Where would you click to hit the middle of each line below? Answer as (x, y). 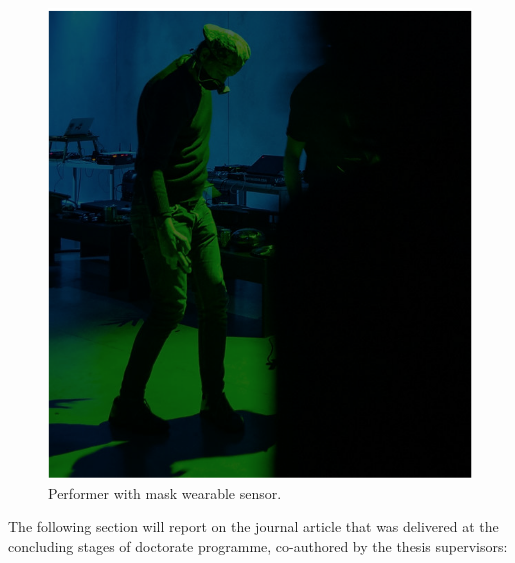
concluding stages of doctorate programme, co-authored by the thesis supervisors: (258, 545)
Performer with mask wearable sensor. (165, 492)
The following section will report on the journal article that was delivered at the (253, 526)
